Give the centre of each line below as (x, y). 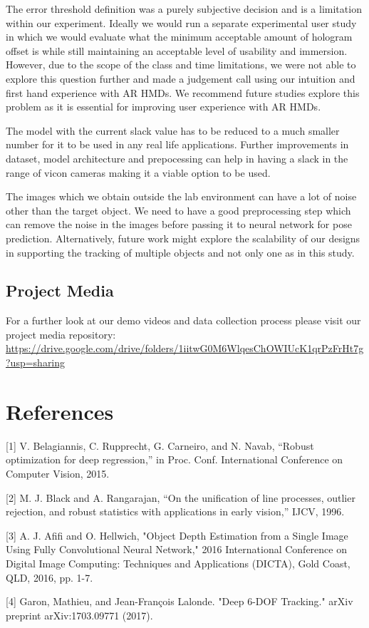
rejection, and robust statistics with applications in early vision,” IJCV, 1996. (175, 511)
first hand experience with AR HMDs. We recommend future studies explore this (183, 92)
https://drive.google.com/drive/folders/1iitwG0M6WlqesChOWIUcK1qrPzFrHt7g (185, 348)
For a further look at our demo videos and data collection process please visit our (183, 320)
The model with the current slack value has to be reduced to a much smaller (173, 130)
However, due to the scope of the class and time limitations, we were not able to (181, 65)
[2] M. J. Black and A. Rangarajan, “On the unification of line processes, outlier (181, 497)
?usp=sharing (36, 362)
